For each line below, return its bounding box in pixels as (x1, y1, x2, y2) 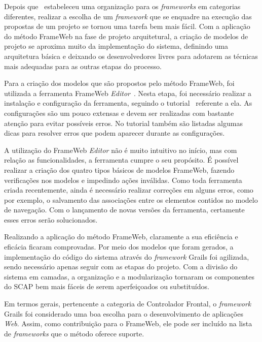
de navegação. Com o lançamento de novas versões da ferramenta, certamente (4, 204, 245, 215)
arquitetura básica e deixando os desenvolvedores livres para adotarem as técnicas (4, 50, 258, 61)
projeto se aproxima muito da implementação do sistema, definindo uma (4, 41, 229, 51)
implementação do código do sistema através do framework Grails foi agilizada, (4, 251, 249, 262)
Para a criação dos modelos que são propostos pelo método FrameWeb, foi (4, 78, 235, 88)
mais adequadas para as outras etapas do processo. (4, 60, 162, 71)
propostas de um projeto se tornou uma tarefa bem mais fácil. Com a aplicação (4, 21, 250, 32)
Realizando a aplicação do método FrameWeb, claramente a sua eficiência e (4, 231, 238, 242)
